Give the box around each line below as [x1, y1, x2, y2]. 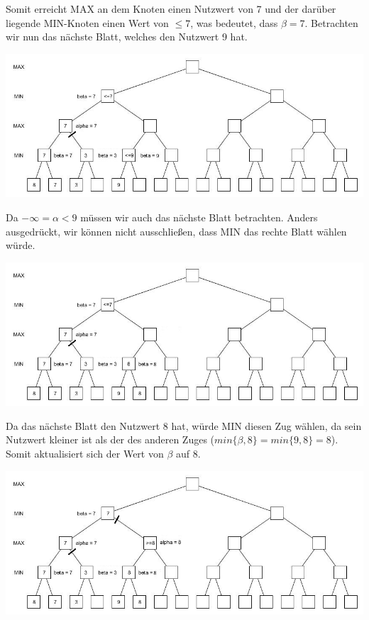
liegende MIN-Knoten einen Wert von [6, 15, 169, 30]
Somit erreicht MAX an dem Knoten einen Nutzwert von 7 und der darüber [6, 1, 336, 16]
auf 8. [175, 446, 201, 461]
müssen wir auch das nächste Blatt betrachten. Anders [80, 209, 318, 224]
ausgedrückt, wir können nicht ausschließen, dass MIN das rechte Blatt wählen [6, 223, 347, 238]
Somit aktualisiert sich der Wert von [6, 446, 164, 461]
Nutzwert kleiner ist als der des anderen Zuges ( [6, 432, 215, 447]
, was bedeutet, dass [190, 15, 278, 30]
